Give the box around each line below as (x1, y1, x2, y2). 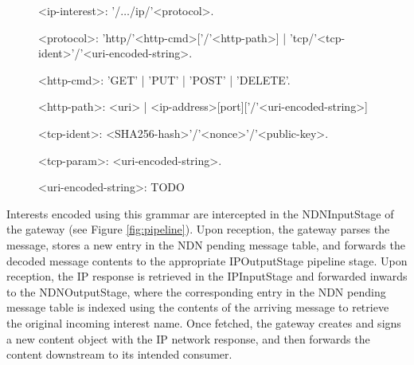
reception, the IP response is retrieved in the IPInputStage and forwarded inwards (6, 268, 408, 285)
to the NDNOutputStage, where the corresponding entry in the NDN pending (6, 283, 386, 300)
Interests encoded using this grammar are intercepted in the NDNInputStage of (6, 205, 394, 222)
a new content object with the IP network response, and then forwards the (6, 330, 370, 347)
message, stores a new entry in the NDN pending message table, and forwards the (6, 236, 405, 253)
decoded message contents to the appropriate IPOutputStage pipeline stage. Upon (6, 252, 408, 269)
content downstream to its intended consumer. (6, 346, 232, 363)
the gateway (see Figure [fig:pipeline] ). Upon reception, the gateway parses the (6, 221, 390, 237)
